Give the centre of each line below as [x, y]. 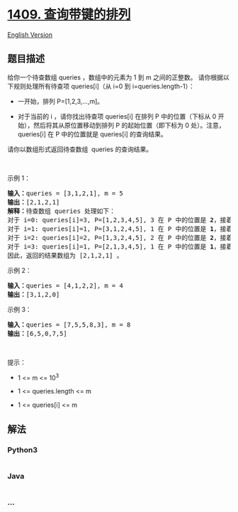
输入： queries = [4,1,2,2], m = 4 [66, 285]
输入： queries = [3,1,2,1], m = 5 [66, 193]
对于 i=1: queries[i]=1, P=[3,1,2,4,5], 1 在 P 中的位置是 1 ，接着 [120, 229]
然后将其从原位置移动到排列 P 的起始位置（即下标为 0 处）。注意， [129, 125]
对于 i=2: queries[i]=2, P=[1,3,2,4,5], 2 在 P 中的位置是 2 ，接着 [120, 238]
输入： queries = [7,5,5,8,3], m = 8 [69, 325]
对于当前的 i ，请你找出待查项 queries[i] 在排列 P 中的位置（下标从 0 [117, 116]
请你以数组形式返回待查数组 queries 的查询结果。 [80, 149]
